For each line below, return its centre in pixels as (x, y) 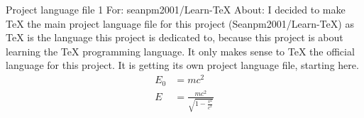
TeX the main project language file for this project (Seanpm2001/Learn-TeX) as (180, 23)
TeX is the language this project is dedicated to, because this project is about (175, 37)
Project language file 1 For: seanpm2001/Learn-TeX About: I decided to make (176, 9)
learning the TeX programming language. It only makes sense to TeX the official (180, 51)
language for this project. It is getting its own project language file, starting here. (182, 65)
